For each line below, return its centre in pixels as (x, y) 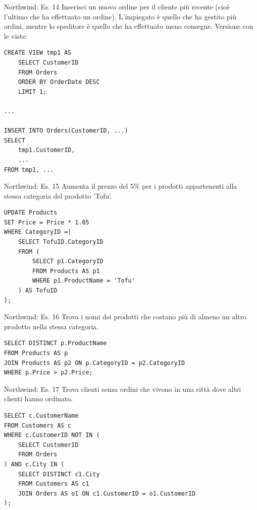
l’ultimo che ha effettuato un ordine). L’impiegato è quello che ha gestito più (120, 16)
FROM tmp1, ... (29, 170)
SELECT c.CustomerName (41, 415)
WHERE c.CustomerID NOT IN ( (52, 435)
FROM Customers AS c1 (53, 484)
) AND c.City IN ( (34, 464)
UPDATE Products (31, 213)
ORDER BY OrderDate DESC (59, 82)
